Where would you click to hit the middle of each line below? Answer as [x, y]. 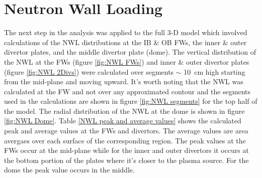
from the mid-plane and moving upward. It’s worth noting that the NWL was [124, 81]
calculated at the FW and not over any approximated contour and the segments [127, 91]
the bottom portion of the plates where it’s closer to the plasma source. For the [126, 160]
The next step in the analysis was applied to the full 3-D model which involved [126, 32]
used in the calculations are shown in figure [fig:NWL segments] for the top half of [131, 101]
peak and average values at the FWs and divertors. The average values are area [126, 131]
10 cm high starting [214, 71]
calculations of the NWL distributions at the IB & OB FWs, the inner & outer [125, 42]
